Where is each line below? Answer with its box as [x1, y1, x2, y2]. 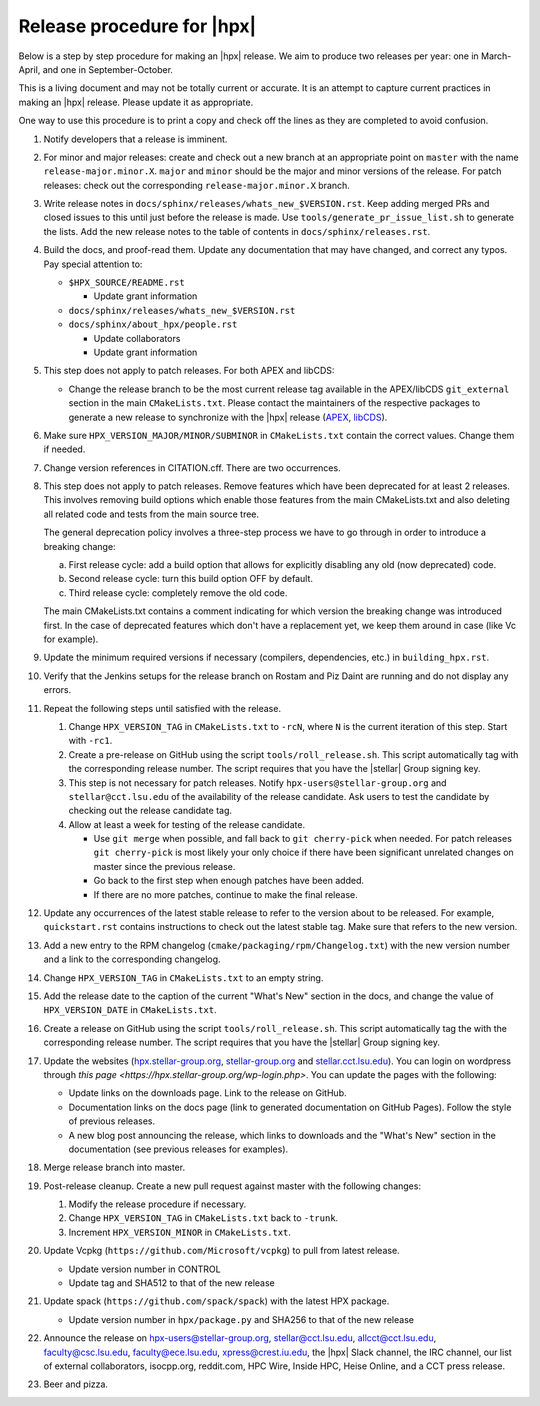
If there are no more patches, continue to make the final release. [93, 888, 359, 900]
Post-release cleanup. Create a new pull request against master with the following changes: [43, 1180, 422, 1192]
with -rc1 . [68, 735, 113, 747]
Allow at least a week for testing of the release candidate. [68, 818, 305, 830]
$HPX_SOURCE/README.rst [68, 277, 185, 289]
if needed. [43, 443, 86, 455]
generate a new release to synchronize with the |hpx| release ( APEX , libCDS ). [68, 411, 388, 423]
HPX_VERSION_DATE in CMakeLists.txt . [43, 1004, 217, 1016]
